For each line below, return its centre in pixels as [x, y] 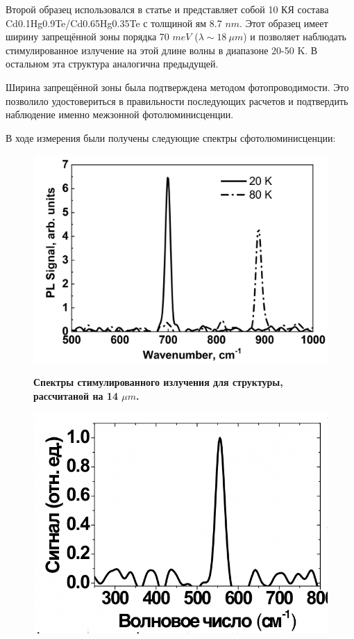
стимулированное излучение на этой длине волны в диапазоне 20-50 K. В [162, 50]
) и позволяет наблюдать [295, 37]
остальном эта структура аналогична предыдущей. [112, 64]
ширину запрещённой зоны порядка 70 [87, 37]
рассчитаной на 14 [76, 395]
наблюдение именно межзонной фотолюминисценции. [120, 114]
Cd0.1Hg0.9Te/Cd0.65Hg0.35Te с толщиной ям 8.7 [114, 23]
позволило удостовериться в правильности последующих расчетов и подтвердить [177, 100]
